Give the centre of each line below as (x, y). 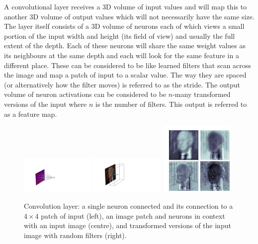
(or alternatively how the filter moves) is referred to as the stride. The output (122, 84)
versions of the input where (45, 104)
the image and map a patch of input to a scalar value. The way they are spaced (125, 75)
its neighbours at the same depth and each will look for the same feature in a (122, 55)
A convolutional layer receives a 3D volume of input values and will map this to (126, 6)
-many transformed (202, 94)
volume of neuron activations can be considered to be (85, 94)
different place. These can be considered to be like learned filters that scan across (128, 65)
